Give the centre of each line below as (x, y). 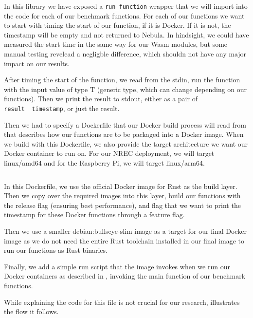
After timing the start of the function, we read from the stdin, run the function (122, 80)
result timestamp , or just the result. (62, 108)
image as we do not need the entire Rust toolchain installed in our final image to (124, 240)
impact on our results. (37, 63)
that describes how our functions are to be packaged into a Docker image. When (124, 134)
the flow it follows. (31, 311)
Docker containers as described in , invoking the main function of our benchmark (125, 276)
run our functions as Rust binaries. (56, 250)
